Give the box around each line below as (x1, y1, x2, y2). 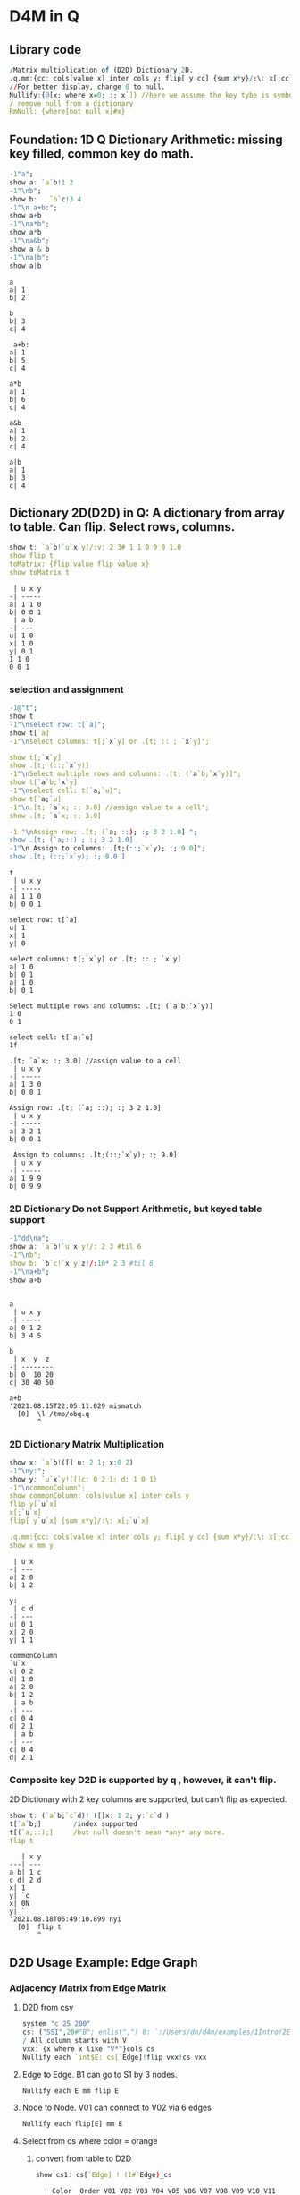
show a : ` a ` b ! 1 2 (9, 177, 74, 187)
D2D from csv (21, 2003, 74, 2013)
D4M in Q (9, 6, 80, 27)
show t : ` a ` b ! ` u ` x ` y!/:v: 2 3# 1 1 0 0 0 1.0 (9, 543, 181, 552)
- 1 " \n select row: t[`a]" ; (9, 720, 105, 729)
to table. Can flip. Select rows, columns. (9, 519, 236, 534)
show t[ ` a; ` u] (9, 794, 62, 803)
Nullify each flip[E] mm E (21, 2120, 123, 2129)
